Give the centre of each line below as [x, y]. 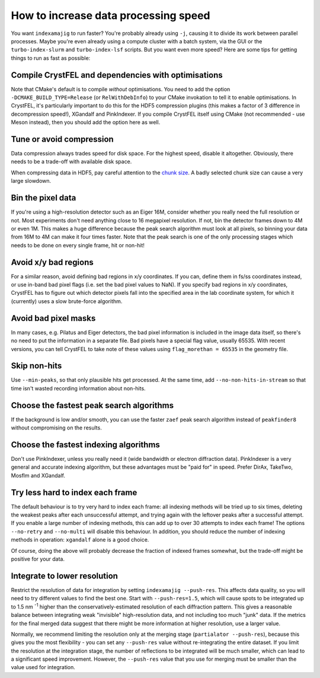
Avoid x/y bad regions [52, 262]
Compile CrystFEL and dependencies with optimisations [117, 75]
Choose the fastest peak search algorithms [92, 405]
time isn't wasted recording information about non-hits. [78, 388]
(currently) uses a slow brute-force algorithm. [67, 301]
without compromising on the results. [56, 428]
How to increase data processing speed [111, 15]
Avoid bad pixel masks [53, 318]
